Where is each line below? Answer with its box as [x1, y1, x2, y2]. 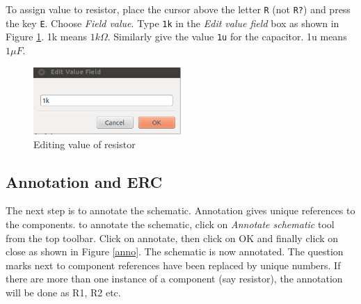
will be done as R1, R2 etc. [6, 285, 121, 299]
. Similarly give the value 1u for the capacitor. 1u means [107, 29, 347, 44]
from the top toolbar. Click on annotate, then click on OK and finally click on [6, 230, 339, 245]
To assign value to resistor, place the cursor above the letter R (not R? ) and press [6, 2, 351, 16]
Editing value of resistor [33, 136, 136, 151]
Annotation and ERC [6, 170, 163, 192]
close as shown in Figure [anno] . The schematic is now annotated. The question [6, 244, 344, 259]
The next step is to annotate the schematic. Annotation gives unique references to [6, 203, 355, 218]
